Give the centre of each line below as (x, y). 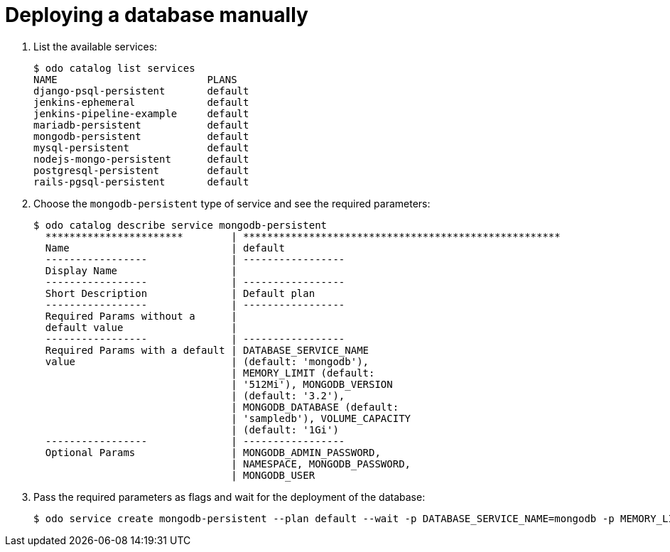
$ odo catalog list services (114, 68)
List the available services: (96, 46)
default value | (141, 327)
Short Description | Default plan (180, 293)
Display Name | (141, 270)
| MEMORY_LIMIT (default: (303, 373)
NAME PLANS (135, 79)
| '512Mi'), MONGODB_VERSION (312, 384)
